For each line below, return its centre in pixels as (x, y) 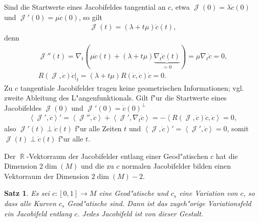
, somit (238, 128)
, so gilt (91, 17)
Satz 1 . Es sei (27, 193)
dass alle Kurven (30, 203)
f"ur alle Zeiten (98, 128)
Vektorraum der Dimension (47, 176)
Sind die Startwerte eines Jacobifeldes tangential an (85, 7)
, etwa (180, 7)
